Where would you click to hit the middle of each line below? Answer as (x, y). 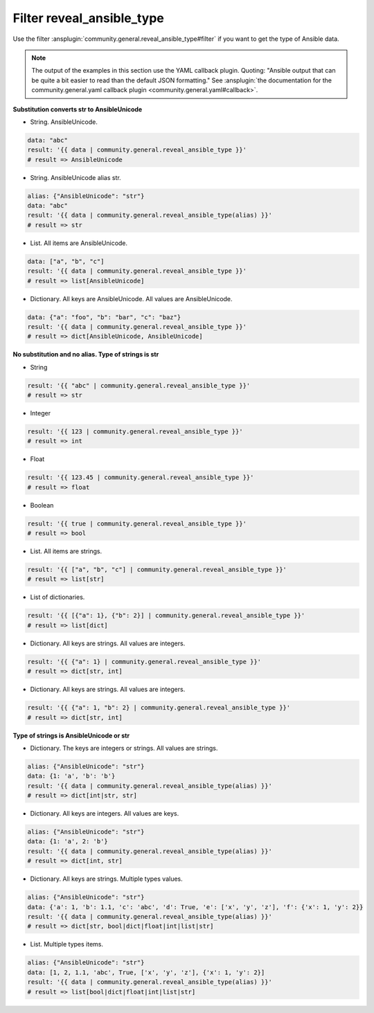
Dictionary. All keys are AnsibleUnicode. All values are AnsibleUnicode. (131, 298)
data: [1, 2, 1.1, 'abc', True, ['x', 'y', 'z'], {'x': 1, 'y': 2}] (146, 972)
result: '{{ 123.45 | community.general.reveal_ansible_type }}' (141, 477)
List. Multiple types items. (67, 944)
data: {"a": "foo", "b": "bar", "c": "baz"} (104, 317)
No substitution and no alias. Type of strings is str (86, 355)
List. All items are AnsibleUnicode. (79, 243)
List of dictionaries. (57, 597)
